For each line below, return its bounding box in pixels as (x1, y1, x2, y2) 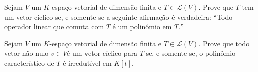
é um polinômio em (112, 21, 172, 32)
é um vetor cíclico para (67, 48, 138, 58)
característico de (4, 57, 54, 68)
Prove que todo (203, 38, 250, 48)
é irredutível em (63, 57, 112, 68)
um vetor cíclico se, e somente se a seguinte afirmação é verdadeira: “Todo (4, 11, 233, 22)
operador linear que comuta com (4, 21, 104, 32)
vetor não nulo (4, 48, 49, 58)
